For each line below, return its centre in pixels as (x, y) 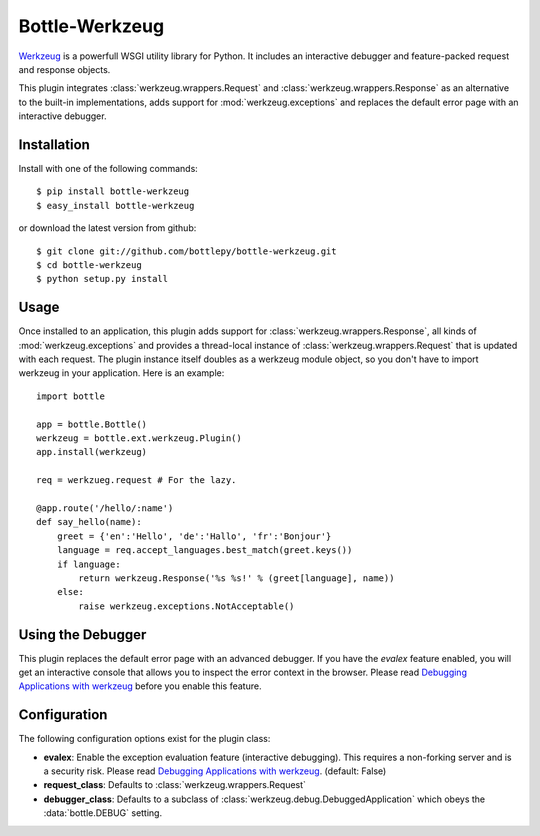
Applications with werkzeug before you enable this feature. (140, 686)
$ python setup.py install (102, 279)
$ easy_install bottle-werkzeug (115, 205)
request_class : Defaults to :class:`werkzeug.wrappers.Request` (175, 785)
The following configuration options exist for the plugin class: (144, 739)
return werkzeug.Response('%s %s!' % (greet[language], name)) (236, 578)
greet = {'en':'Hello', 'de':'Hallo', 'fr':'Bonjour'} (194, 536)
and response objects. (64, 69)
